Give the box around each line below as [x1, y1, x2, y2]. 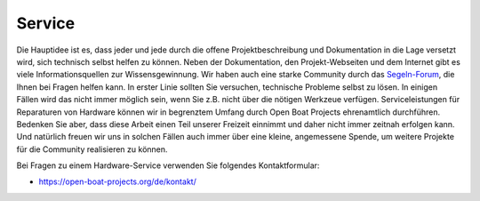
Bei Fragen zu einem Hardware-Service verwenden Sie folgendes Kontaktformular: [16, 160, 320, 171]
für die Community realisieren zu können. [16, 143, 168, 155]
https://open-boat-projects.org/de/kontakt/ [38, 176, 197, 187]
